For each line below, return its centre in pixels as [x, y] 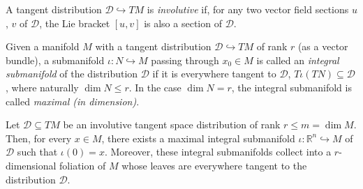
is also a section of [183, 23]
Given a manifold [43, 46]
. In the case [155, 87]
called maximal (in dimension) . [73, 101]
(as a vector [323, 46]
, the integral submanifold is [291, 87]
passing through [185, 60]
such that [37, 152]
